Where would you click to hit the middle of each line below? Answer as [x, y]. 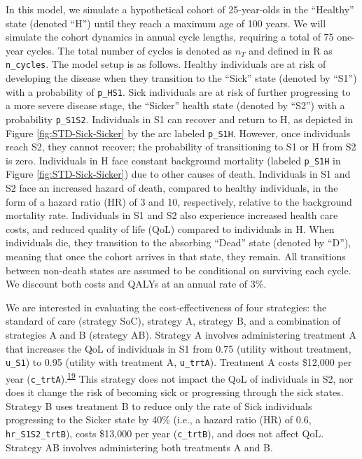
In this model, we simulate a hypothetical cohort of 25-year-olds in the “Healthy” [180, 9]
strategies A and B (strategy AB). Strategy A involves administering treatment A [181, 334]
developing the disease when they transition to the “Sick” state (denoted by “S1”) [181, 78]
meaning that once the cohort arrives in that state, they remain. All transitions [176, 256]
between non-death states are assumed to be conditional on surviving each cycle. [179, 270]
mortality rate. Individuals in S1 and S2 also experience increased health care [172, 215]
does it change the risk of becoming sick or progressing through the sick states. [175, 392]
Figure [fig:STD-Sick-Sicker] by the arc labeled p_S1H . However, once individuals [178, 133]
